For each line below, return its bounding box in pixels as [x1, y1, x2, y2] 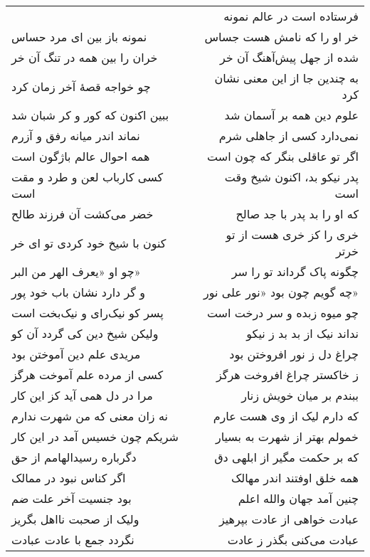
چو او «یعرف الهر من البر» [11, 263, 141, 280]
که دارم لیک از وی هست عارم [213, 408, 359, 424]
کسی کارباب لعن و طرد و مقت [11, 169, 164, 185]
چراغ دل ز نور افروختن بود [229, 346, 359, 362]
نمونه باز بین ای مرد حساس [11, 28, 147, 45]
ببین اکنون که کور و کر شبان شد [11, 107, 169, 123]
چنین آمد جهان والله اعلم [238, 490, 359, 506]
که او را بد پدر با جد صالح [236, 206, 359, 222]
